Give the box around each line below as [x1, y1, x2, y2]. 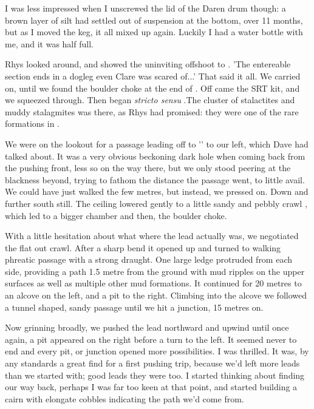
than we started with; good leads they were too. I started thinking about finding [5, 368, 305, 381]
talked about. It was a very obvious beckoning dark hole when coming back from [5, 149, 305, 162]
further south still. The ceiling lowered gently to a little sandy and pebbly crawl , [5, 197, 307, 209]
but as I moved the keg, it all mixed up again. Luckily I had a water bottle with [5, 25, 303, 38]
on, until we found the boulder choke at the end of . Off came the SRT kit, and [5, 81, 300, 94]
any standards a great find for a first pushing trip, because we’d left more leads [5, 357, 300, 370]
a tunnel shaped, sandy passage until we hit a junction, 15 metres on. [5, 300, 264, 313]
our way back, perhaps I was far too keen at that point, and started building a [5, 380, 298, 393]
